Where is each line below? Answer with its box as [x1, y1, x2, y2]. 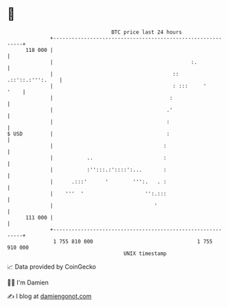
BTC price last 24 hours [111, 29, 183, 36]
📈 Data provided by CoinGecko [7, 263, 97, 271]
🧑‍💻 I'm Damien [7, 278, 49, 286]
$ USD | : [7, 130, 170, 137]
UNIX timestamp [123, 250, 167, 257]
